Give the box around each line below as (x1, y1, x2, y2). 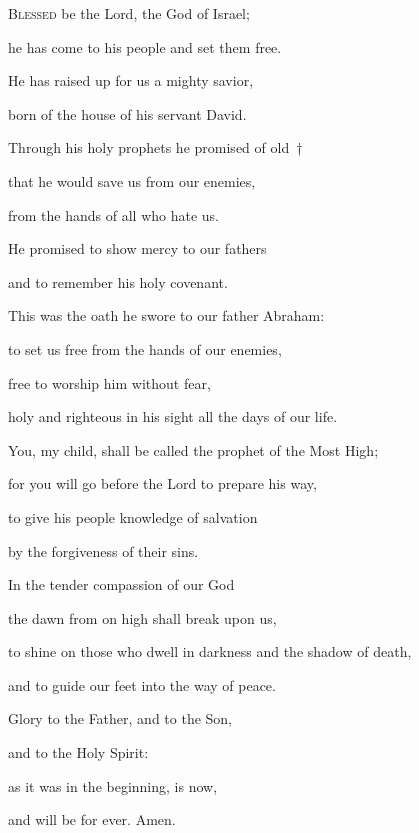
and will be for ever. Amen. (8, 809, 176, 830)
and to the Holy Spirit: (8, 742, 149, 763)
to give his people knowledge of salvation (8, 506, 258, 527)
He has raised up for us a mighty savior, (8, 70, 254, 91)
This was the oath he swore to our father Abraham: (8, 305, 325, 326)
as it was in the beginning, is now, (8, 775, 218, 796)
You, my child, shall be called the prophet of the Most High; (8, 439, 379, 460)
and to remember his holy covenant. (8, 271, 228, 292)
